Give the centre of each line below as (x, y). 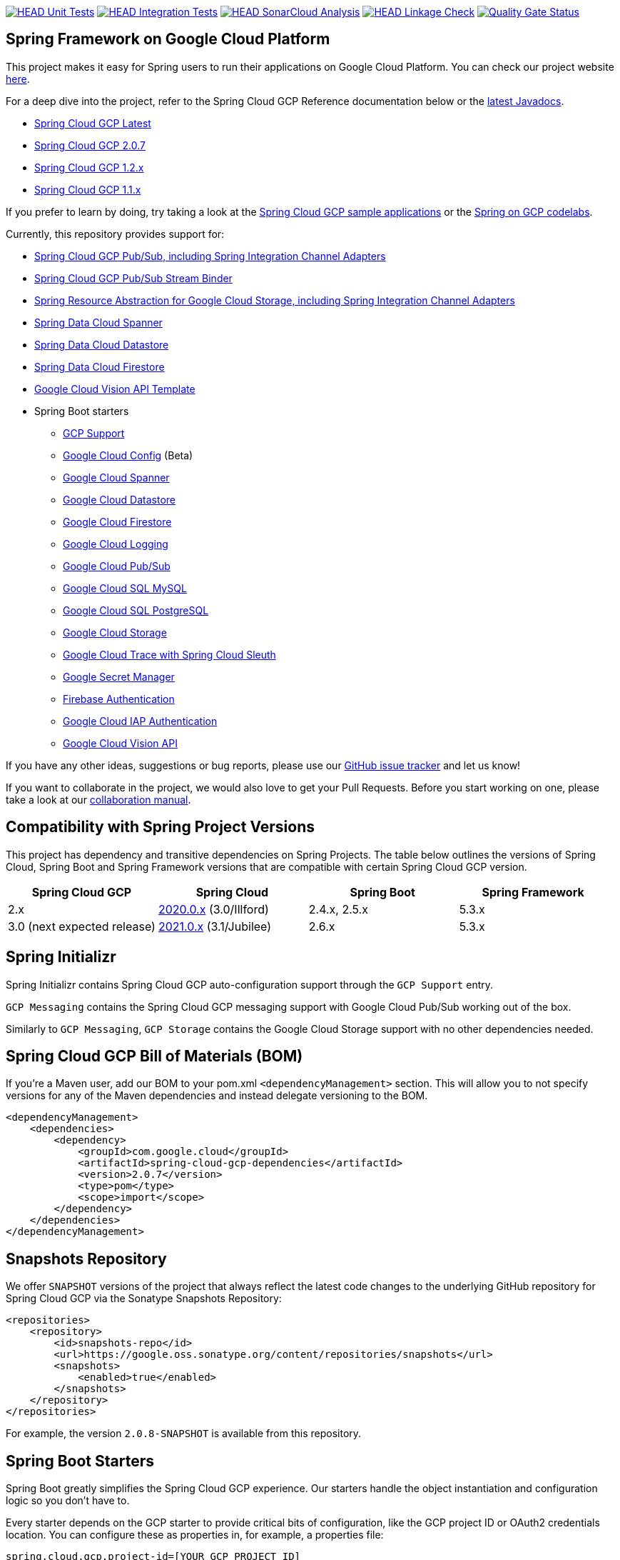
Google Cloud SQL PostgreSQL (136, 610)
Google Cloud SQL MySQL (125, 588)
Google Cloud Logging (116, 544)
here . (18, 79)
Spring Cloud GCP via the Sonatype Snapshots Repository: (144, 1299)
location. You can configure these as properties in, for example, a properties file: (195, 1535)
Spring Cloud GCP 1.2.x (89, 167)
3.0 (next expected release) (82, 926)
